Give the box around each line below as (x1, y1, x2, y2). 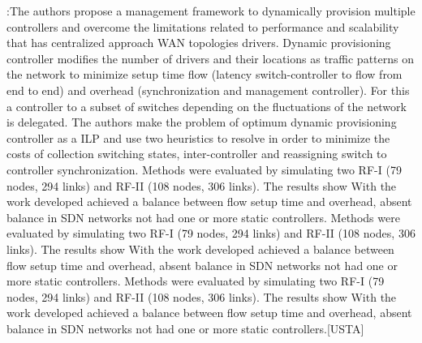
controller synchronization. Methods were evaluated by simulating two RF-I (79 (6, 161, 402, 178)
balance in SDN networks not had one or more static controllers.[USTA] (6, 319, 364, 337)
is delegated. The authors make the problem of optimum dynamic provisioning (6, 114, 397, 131)
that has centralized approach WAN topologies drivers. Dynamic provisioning (6, 34, 391, 51)
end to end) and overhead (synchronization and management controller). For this (6, 81, 410, 98)
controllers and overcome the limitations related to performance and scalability (6, 18, 399, 35)
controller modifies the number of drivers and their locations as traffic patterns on (6, 49, 414, 66)
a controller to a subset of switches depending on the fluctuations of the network (6, 97, 407, 114)
